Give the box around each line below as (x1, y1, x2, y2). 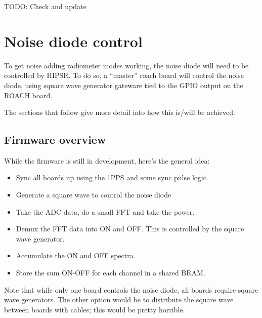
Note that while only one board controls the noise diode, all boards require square (4, 284, 258, 295)
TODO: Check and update (4, 1, 86, 11)
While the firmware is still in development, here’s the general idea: (4, 155, 210, 166)
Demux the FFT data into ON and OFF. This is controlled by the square (16, 223, 244, 234)
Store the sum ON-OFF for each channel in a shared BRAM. (16, 267, 205, 278)
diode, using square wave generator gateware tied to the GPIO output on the (4, 79, 243, 90)
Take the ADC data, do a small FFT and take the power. (16, 206, 195, 217)
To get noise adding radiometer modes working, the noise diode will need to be (4, 60, 249, 70)
